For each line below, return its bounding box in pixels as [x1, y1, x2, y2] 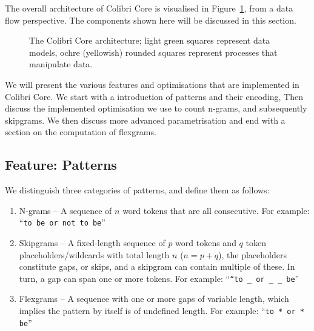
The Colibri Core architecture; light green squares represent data [29, 34, 270, 47]
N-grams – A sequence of [19, 204, 112, 216]
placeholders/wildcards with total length [19, 248, 170, 261]
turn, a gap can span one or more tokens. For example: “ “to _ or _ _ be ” [19, 272, 299, 284]
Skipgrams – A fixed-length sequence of [19, 236, 165, 249]
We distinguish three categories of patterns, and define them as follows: [5, 184, 270, 196]
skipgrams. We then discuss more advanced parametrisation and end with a [5, 113, 286, 126]
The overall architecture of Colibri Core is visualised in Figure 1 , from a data [5, 2, 293, 14]
